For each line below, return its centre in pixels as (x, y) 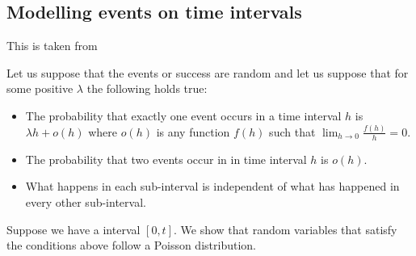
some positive (40, 88)
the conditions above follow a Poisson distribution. (131, 245)
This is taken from (52, 46)
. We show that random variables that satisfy (286, 229)
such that (292, 131)
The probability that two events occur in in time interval (166, 159)
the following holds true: (147, 88)
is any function (193, 131)
